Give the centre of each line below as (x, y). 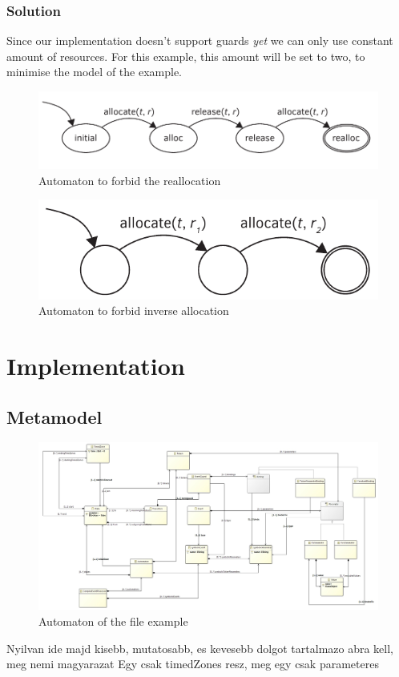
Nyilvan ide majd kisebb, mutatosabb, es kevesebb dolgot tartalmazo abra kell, (200, 648)
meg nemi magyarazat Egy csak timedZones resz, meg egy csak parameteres (193, 664)
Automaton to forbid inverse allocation (134, 310)
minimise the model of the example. (95, 72)
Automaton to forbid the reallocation (130, 180)
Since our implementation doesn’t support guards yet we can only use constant (200, 40)
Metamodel (54, 416)
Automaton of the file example (113, 621)
